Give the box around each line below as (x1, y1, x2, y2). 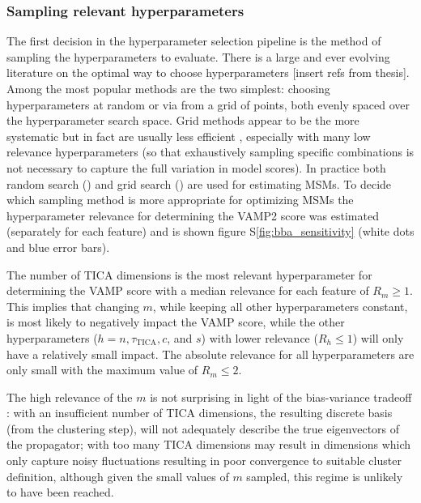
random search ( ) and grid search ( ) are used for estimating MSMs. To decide (6, 175, 392, 192)
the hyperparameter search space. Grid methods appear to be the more (6, 112, 359, 129)
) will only (352, 329, 404, 346)
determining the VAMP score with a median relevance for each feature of (6, 282, 369, 299)
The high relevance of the (6, 388, 133, 405)
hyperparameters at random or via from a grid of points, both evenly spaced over (6, 96, 410, 113)
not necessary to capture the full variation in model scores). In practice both (6, 159, 386, 176)
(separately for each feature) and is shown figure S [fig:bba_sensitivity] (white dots (6, 223, 415, 240)
